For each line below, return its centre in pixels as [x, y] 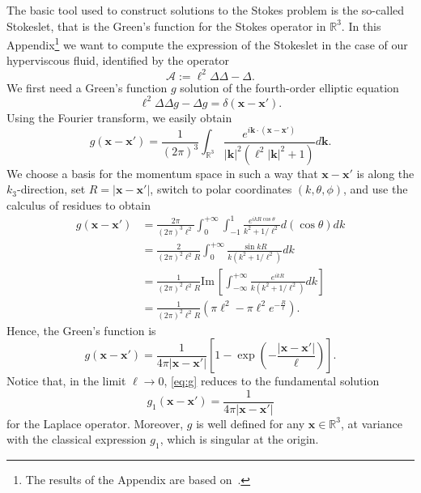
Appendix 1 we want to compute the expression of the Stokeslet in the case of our [207, 43]
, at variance [372, 423]
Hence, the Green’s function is [81, 330]
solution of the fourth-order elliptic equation [289, 87]
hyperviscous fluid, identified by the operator [118, 60]
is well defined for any [251, 423]
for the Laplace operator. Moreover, [95, 423]
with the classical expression [77, 439]
